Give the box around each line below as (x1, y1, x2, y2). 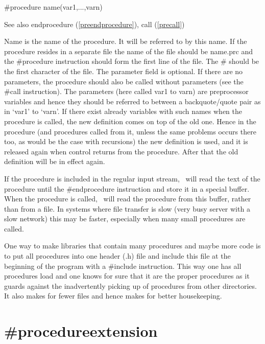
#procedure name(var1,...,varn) (4, 2, 103, 12)
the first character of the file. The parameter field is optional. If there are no (4, 65, 243, 76)
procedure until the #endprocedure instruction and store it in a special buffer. (4, 183, 250, 194)
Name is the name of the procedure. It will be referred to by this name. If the (4, 36, 247, 47)
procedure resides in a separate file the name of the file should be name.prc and (4, 45, 253, 56)
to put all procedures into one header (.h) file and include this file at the (4, 250, 231, 261)
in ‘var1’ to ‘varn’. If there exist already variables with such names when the (4, 106, 242, 117)
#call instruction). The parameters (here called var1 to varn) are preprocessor (4, 86, 249, 97)
